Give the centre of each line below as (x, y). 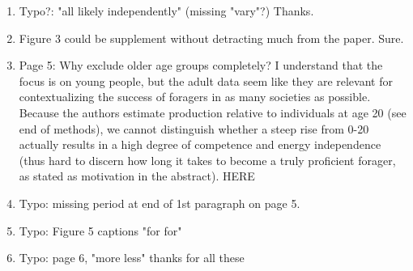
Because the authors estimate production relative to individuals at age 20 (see (213, 112)
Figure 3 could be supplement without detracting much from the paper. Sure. (211, 38)
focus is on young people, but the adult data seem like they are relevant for (206, 80)
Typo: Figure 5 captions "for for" (100, 230)
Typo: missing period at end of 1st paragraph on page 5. (160, 203)
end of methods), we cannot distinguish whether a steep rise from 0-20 (194, 128)
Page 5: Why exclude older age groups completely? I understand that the (201, 65)
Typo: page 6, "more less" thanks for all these (132, 258)
